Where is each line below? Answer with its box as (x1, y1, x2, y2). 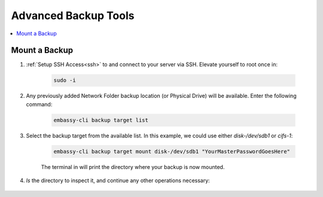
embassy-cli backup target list (53, 116, 149, 124)
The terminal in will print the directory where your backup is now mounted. (41, 163, 225, 170)
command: (26, 100, 53, 107)
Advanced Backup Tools (11, 9, 135, 22)
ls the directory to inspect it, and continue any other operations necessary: (26, 177, 211, 184)
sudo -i (53, 77, 76, 84)
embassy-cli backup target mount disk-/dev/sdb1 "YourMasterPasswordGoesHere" (53, 148, 290, 155)
